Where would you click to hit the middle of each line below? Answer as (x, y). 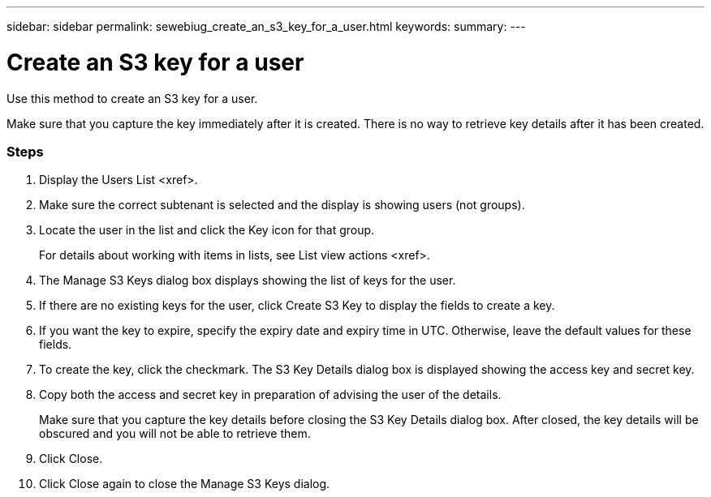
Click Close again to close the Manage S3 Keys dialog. (185, 484)
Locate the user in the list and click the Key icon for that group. (207, 230)
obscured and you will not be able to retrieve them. (175, 434)
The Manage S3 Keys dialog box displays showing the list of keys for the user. (248, 281)
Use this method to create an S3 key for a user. (132, 98)
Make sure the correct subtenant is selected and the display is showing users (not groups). (282, 205)
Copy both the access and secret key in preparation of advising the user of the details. (270, 395)
